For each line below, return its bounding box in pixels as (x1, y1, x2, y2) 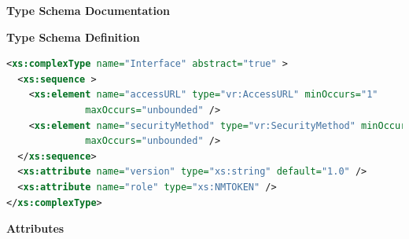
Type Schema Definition (6, 28, 140, 45)
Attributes (6, 220, 64, 237)
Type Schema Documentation (6, 2, 170, 18)
